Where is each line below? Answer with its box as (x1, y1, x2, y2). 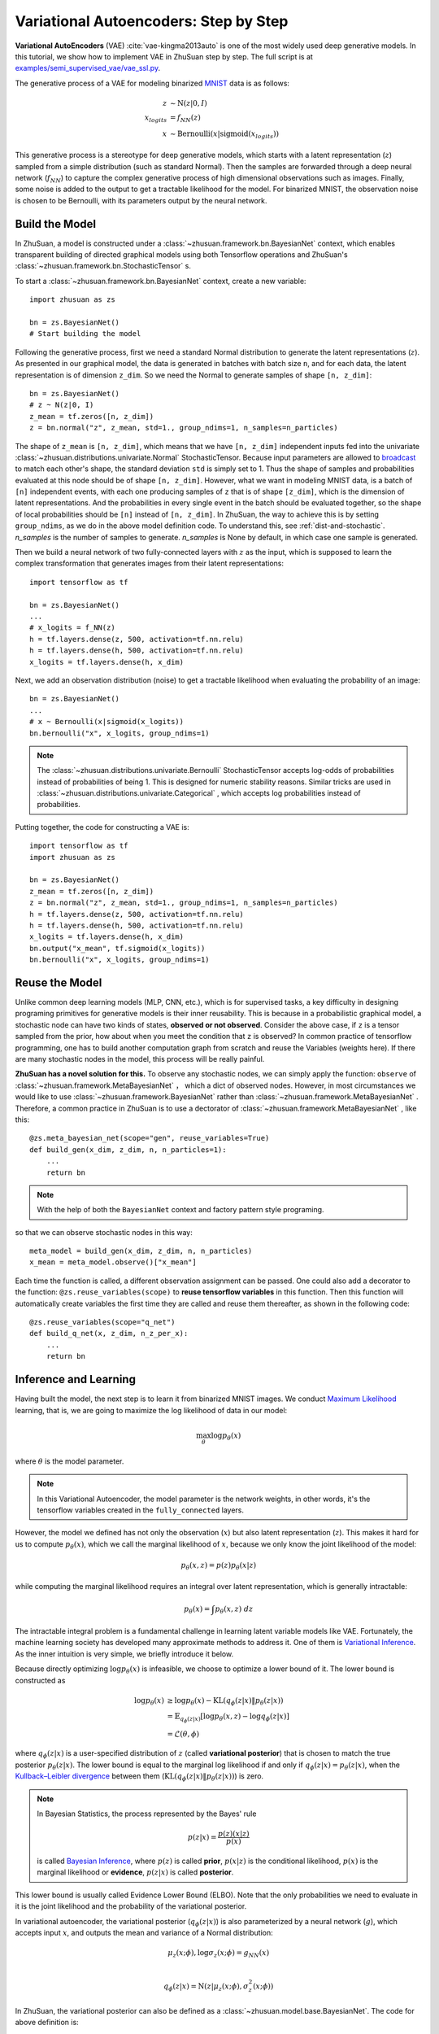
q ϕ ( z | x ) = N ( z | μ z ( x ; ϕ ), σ (163, 1981, 250, 1993)
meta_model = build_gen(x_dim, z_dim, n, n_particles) (29, 1246, 253, 1256)
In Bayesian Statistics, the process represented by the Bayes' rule (37, 1809, 257, 1818)
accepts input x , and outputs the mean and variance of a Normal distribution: (15, 1927, 273, 1937)
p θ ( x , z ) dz (215, 1604, 254, 1615)
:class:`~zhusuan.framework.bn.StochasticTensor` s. (15, 261, 191, 271)
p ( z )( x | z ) (218, 1829, 250, 1839)
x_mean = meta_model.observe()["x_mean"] (29, 1258, 197, 1267)
